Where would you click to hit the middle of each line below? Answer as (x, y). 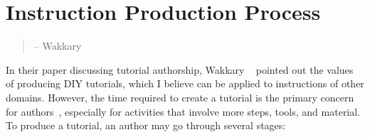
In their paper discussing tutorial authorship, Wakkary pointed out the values (180, 69)
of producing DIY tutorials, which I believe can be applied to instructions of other (185, 83)
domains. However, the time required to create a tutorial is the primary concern (180, 97)
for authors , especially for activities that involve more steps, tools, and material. (183, 111)
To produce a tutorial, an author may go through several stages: (146, 125)
